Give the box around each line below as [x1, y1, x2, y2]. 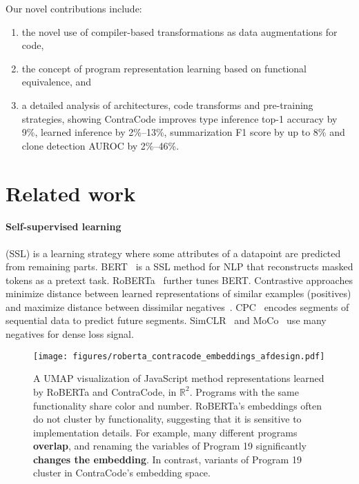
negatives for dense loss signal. [6, 327, 134, 341]
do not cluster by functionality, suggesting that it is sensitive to [33, 412, 302, 426]
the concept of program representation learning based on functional [21, 61, 307, 75]
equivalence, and [21, 74, 92, 89]
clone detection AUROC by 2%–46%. [21, 138, 179, 152]
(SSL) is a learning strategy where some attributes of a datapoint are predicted [6, 245, 341, 260]
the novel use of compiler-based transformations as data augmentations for [21, 24, 338, 39]
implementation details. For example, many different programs [33, 425, 298, 439]
